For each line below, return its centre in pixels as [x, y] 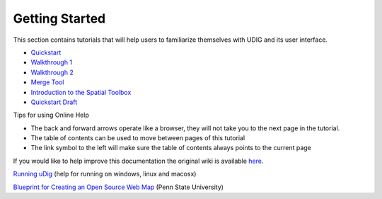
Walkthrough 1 [52, 62]
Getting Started [59, 18]
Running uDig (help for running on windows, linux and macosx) [105, 174]
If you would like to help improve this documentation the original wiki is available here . [138, 161]
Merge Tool [47, 82]
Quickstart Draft [54, 102]
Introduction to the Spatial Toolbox [81, 92]
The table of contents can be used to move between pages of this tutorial [138, 138]
